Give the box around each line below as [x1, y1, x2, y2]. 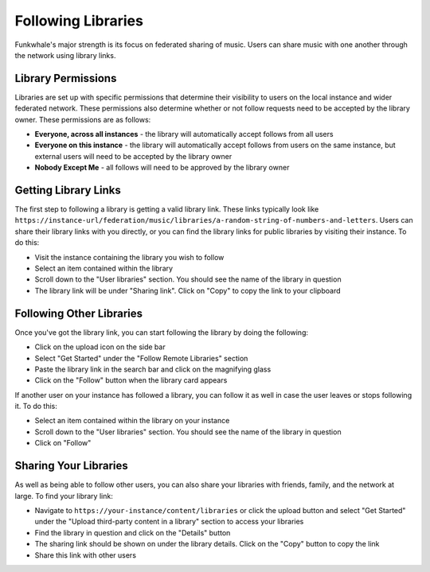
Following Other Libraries [14, 306, 143, 320]
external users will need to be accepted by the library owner [34, 151, 233, 161]
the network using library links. [14, 50, 116, 60]
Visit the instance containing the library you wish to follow [34, 252, 225, 262]
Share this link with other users [34, 550, 137, 560]
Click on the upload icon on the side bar [34, 342, 166, 352]
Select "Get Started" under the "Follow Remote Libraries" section [34, 353, 248, 363]
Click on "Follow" [34, 438, 92, 448]
